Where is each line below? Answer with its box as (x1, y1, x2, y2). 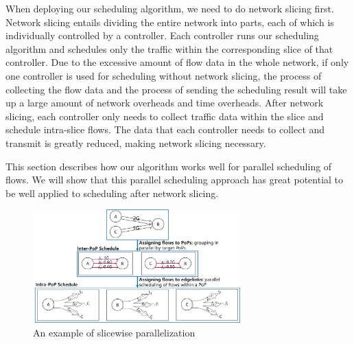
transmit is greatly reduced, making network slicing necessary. (5, 135, 266, 150)
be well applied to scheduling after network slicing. (5, 185, 219, 200)
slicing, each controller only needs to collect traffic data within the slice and (5, 108, 324, 123)
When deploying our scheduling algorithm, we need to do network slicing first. (5, 1, 334, 15)
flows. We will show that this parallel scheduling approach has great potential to (5, 172, 344, 187)
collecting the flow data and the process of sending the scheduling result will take (5, 82, 347, 96)
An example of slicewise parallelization (33, 325, 196, 339)
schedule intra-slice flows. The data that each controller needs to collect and (5, 122, 325, 137)
